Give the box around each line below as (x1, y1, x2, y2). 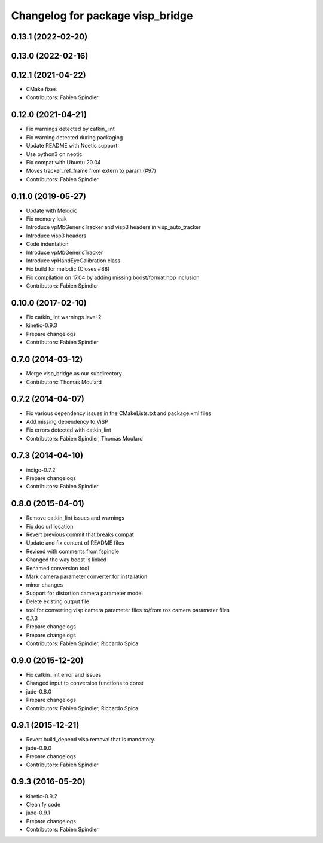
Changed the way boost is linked (26, 556, 107, 563)
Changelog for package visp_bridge (11, 9, 193, 22)
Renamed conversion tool (26, 564, 89, 572)
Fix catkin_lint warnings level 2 (26, 314, 102, 321)
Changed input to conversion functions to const (26, 679, 144, 687)
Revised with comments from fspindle (26, 548, 120, 555)
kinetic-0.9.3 (26, 322, 57, 329)
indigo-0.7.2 (26, 466, 56, 474)
